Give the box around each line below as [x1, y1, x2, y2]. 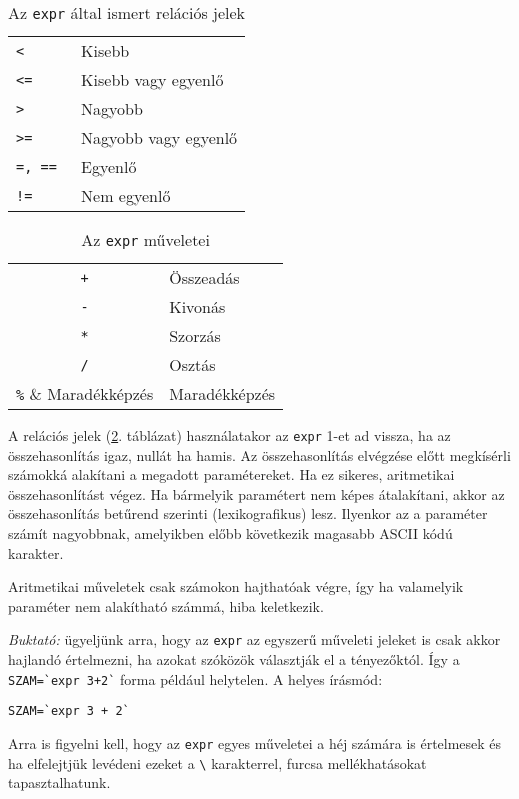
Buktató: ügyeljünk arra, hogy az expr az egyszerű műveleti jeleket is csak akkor [8, 629, 501, 650]
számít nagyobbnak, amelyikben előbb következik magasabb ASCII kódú [8, 523, 453, 544]
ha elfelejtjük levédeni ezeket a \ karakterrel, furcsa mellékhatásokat [8, 752, 427, 773]
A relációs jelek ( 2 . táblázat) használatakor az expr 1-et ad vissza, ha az [8, 425, 451, 445]
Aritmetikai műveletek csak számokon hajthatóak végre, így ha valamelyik [8, 576, 464, 597]
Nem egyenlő [81, 184, 171, 207]
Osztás [169, 353, 216, 376]
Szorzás [169, 324, 221, 347]
